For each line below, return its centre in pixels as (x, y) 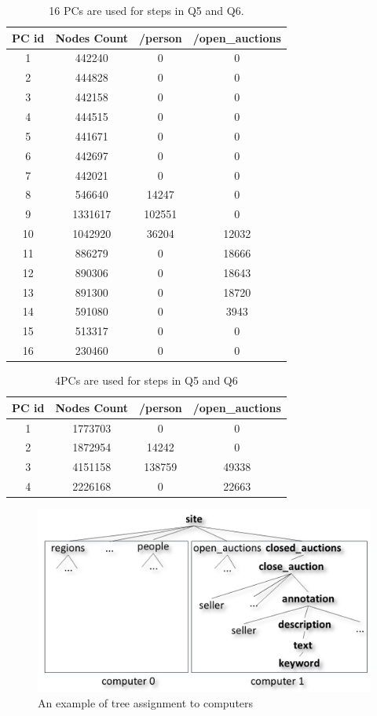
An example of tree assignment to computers (146, 702)
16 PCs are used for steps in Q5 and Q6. (146, 10)
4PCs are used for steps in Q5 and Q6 (146, 380)
